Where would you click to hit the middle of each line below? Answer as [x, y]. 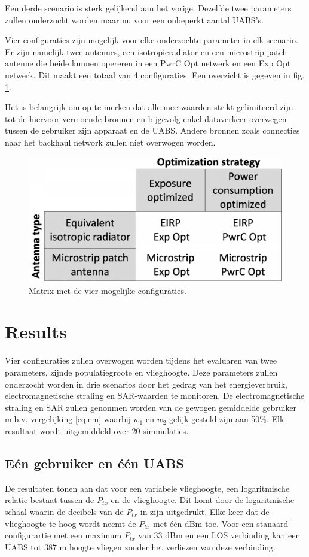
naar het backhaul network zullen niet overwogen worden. [110, 142]
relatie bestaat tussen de [50, 500]
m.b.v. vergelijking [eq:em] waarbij [68, 419]
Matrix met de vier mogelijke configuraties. [108, 290]
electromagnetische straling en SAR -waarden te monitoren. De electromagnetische [155, 396]
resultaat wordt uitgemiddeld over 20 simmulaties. [97, 430]
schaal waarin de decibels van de [64, 511]
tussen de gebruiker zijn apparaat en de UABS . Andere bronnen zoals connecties [152, 130]
